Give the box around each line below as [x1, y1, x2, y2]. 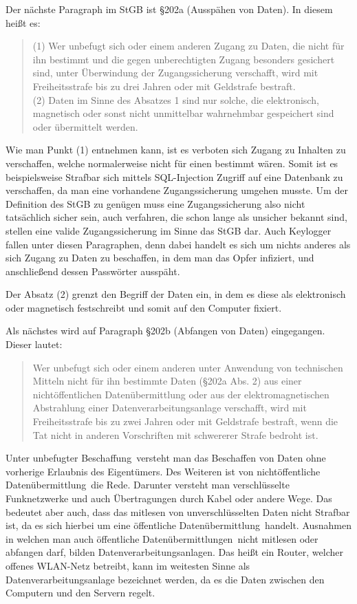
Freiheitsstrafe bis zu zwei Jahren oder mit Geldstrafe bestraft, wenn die [32, 414, 338, 429]
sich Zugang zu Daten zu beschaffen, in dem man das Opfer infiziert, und [6, 250, 314, 265]
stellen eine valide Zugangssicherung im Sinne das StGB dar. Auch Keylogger [6, 223, 332, 237]
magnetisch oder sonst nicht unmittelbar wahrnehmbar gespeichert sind [32, 106, 334, 120]
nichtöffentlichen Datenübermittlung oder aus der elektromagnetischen [32, 387, 329, 401]
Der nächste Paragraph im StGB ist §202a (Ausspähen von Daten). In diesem [6, 2, 333, 16]
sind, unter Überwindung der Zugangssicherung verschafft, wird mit [32, 65, 318, 80]
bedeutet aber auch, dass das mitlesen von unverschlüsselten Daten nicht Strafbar [6, 504, 350, 519]
